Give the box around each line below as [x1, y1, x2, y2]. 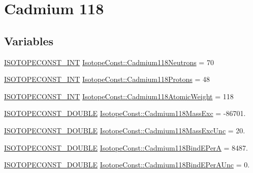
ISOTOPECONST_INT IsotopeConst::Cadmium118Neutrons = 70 [4, 56, 214, 67]
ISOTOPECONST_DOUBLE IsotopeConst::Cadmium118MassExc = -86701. [4, 108, 246, 119]
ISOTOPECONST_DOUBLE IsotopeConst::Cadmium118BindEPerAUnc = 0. [4, 159, 250, 170]
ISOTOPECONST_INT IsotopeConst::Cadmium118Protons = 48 [4, 74, 210, 84]
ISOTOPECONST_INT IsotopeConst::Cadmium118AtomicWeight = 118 [4, 91, 234, 101]
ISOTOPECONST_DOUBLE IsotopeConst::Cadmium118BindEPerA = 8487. [4, 142, 248, 153]
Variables [4, 33, 54, 48]
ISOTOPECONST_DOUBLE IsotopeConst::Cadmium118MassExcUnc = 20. [4, 125, 245, 135]
